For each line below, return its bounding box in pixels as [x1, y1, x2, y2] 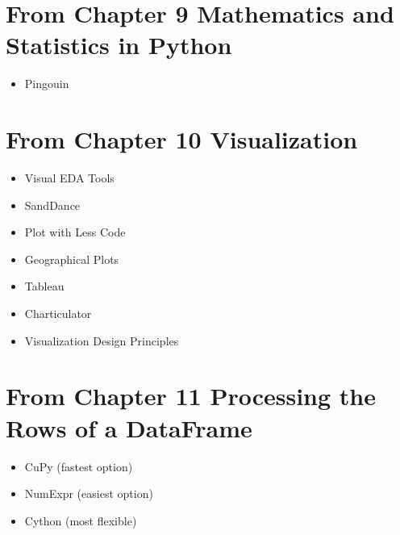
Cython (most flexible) [24, 512, 137, 529]
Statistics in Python [6, 28, 232, 61]
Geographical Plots [24, 250, 119, 267]
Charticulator [24, 305, 92, 321]
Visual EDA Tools [24, 169, 115, 186]
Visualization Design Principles [24, 332, 179, 349]
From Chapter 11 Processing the [6, 379, 376, 412]
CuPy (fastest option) [24, 458, 133, 474]
